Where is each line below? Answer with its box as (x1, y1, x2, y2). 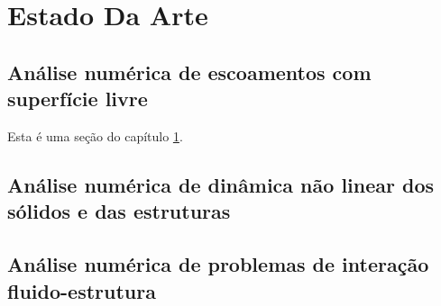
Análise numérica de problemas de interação (7, 250, 429, 278)
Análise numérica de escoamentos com (7, 58, 372, 85)
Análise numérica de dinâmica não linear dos (7, 170, 435, 198)
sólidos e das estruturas (7, 197, 231, 225)
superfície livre (7, 85, 148, 112)
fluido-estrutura (7, 276, 156, 304)
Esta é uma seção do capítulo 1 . (7, 126, 183, 145)
